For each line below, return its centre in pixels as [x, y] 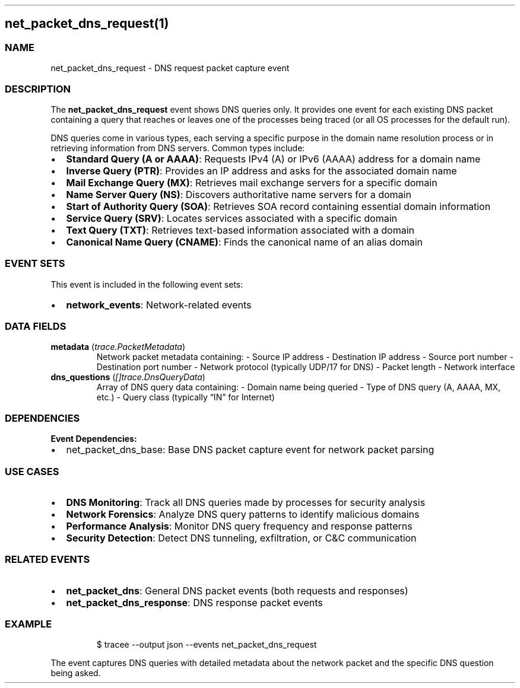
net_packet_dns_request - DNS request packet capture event [170, 68]
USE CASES [32, 471]
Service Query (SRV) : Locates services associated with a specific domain [232, 218]
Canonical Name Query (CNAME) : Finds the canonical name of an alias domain [244, 242]
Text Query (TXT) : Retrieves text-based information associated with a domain [240, 230]
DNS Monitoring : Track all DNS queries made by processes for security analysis [246, 502]
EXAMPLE [28, 624]
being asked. [76, 673]
